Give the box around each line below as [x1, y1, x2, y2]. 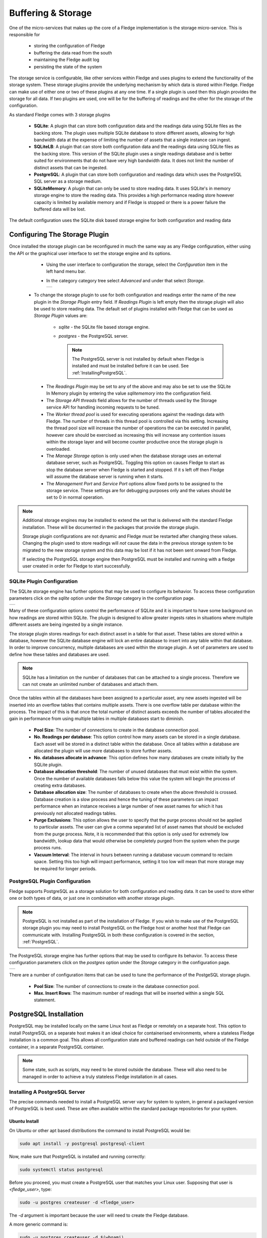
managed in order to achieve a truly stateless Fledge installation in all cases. [22, 1074, 178, 1080]
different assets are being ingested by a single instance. [9, 621, 123, 627]
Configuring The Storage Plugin [9, 230, 109, 239]
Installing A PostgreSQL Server [9, 1088, 85, 1095]
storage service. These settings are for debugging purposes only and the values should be [46, 487, 231, 493]
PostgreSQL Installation [9, 1010, 84, 1019]
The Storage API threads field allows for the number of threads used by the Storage [46, 397, 217, 403]
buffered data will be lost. [34, 206, 86, 212]
